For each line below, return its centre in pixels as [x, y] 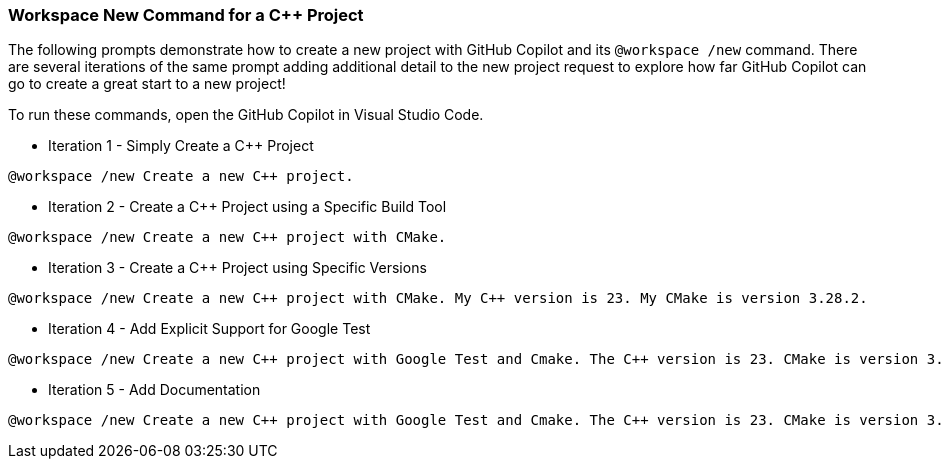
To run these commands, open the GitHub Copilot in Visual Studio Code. [246, 115]
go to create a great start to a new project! [147, 84]
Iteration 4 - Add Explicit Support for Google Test [209, 329]
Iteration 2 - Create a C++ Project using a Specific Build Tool [247, 207]
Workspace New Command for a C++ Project [186, 15]
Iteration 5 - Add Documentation [154, 390]
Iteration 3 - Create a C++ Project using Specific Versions [237, 268]
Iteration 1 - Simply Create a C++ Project [181, 146]
